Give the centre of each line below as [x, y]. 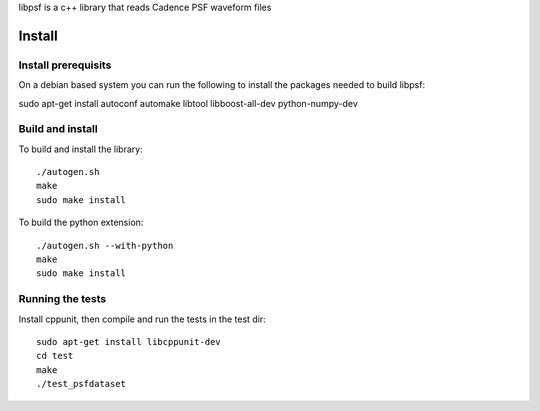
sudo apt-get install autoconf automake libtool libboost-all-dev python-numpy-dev [188, 103]
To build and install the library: [81, 149]
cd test [55, 356]
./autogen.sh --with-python [105, 245]
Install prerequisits [65, 65]
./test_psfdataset [81, 384]
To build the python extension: [81, 222]
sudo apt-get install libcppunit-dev [129, 341]
